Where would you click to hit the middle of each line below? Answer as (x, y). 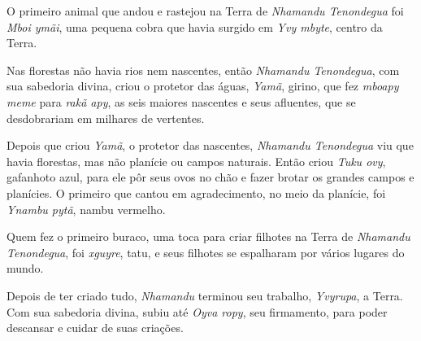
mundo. (25, 268)
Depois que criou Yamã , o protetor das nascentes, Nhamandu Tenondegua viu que (210, 145)
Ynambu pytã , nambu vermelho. (86, 209)
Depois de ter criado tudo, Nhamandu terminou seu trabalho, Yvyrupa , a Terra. (205, 295)
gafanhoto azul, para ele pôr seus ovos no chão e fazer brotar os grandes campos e (210, 177)
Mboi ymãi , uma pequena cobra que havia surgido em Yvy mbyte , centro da (195, 26)
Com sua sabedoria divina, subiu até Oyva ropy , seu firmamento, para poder (197, 311)
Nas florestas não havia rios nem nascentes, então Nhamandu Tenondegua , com (203, 70)
